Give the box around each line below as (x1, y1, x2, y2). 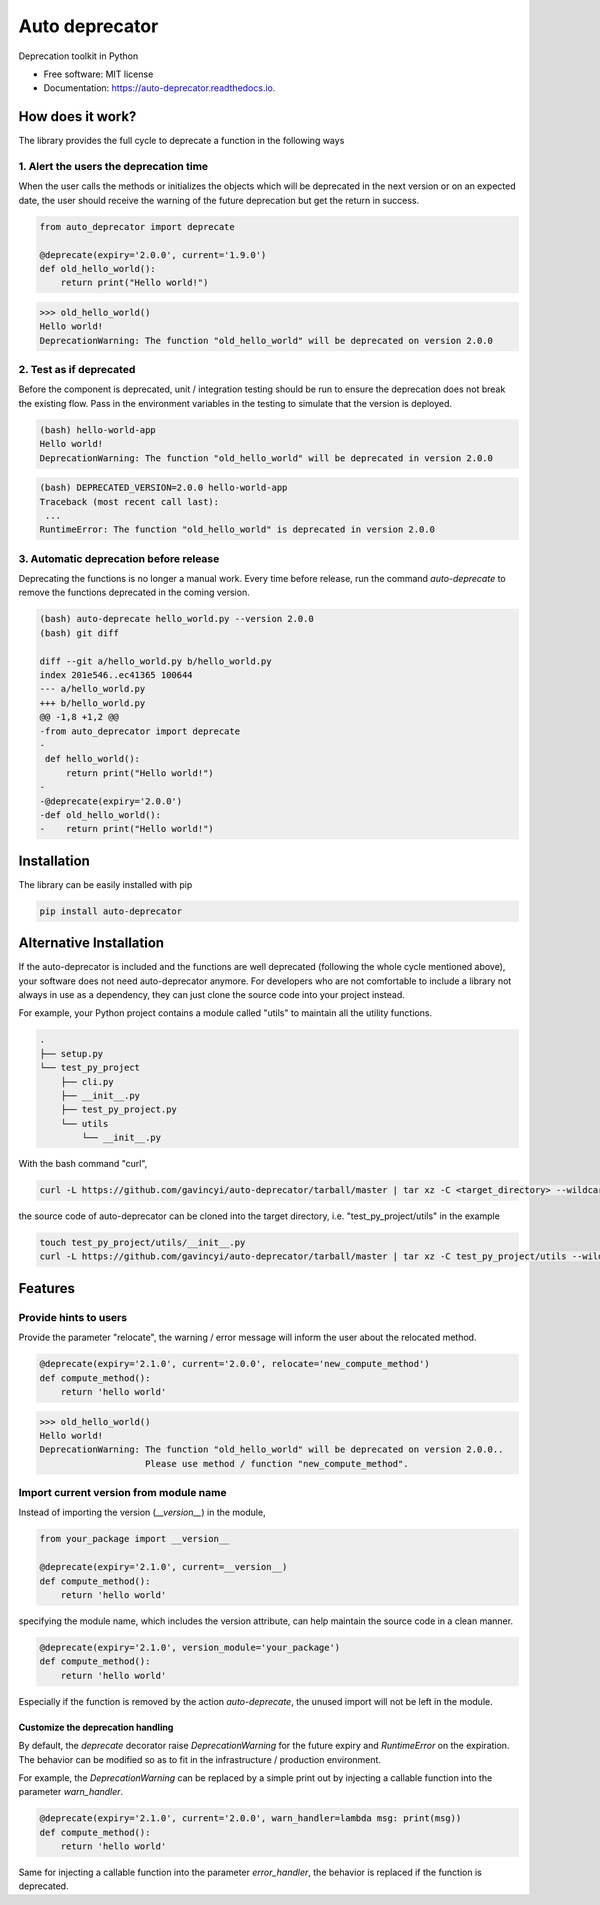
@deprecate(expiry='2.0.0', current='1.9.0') (39, 249, 267, 260)
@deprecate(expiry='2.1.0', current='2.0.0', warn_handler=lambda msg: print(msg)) (39, 1813, 462, 1824)
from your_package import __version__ (39, 1533, 230, 1545)
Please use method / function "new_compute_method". (145, 1458, 409, 1469)
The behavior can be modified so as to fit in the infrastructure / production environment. (18, 1753, 382, 1765)
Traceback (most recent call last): (39, 496, 220, 507)
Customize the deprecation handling (18, 1721, 174, 1733)
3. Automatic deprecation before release (18, 551, 220, 565)
